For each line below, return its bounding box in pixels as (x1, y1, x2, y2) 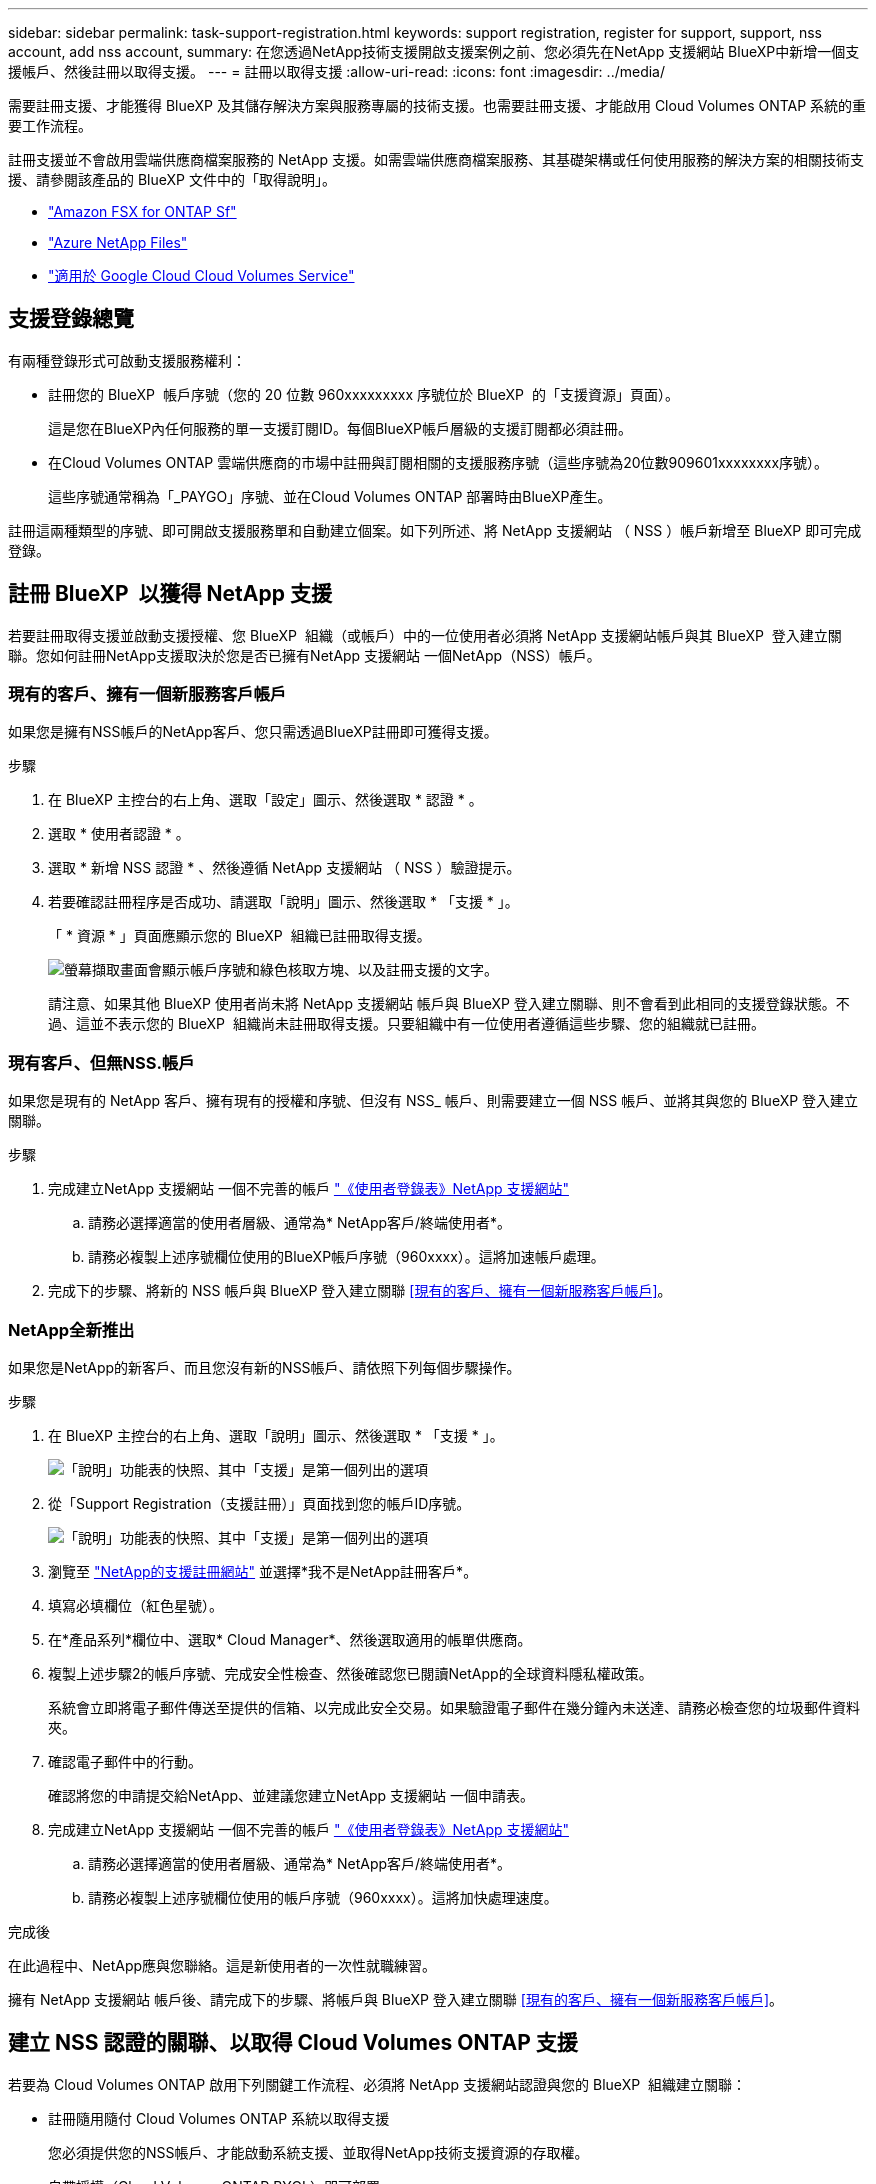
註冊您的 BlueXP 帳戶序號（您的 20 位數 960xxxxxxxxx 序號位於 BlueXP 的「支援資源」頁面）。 (48, 385, 679, 403)
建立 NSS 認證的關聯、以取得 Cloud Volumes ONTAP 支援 (8, 2030, 578, 2056)
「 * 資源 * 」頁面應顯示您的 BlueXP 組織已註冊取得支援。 (48, 927, 431, 945)
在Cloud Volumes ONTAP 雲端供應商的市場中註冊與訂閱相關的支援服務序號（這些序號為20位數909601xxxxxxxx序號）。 (48, 453, 829, 471)
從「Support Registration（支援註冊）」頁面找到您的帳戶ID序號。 (48, 1494, 471, 1512)
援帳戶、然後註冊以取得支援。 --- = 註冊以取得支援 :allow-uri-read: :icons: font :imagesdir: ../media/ (8, 63, 666, 80)
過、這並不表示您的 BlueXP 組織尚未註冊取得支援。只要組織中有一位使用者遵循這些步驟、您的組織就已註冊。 (48, 1015, 765, 1033)
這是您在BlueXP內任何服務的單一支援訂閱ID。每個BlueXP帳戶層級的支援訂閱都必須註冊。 (48, 419, 633, 437)
